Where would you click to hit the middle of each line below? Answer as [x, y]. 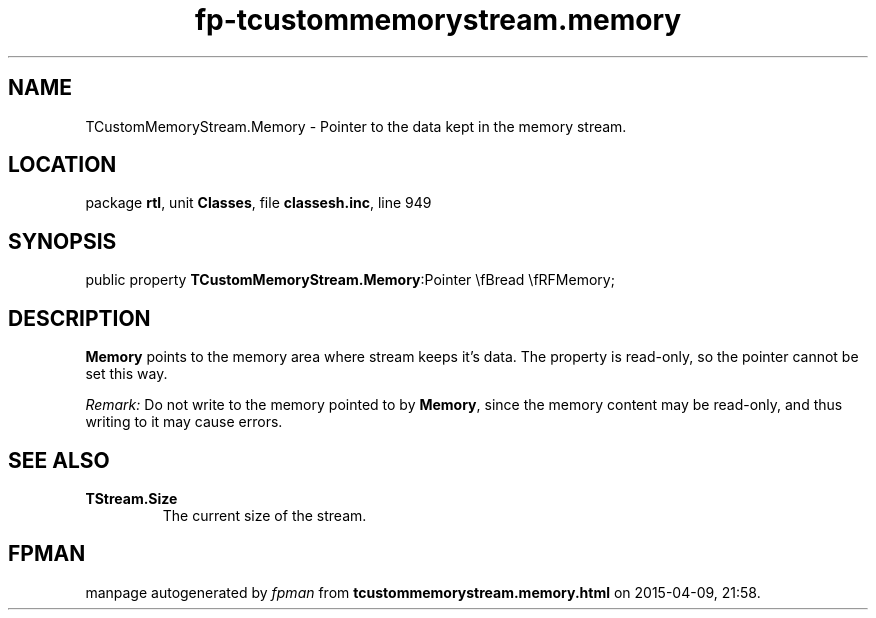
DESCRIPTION [79, 318]
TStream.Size [131, 498]
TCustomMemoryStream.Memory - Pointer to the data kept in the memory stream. [356, 126]
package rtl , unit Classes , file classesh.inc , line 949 [258, 203]
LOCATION [62, 165]
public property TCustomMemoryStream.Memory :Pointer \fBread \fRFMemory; [350, 280]
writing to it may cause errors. [184, 422]
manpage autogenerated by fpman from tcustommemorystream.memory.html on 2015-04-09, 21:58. [423, 592]
